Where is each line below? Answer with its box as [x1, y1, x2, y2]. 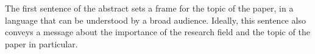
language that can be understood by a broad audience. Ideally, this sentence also [5, 13, 306, 26]
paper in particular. [5, 37, 78, 50]
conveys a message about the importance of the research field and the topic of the [5, 25, 310, 38]
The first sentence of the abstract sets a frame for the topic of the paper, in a [5, 2, 294, 14]
